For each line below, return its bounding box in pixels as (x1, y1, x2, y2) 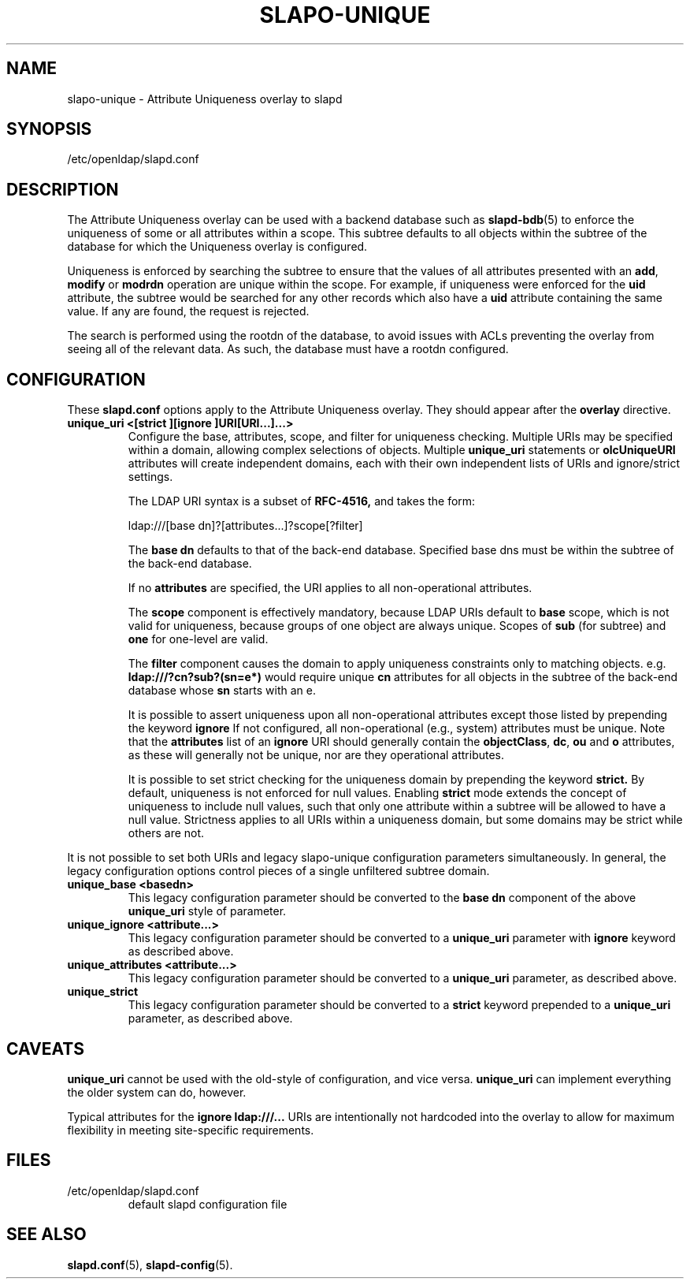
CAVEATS (6, 1038, 84, 1059)
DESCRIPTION (6, 179, 119, 199)
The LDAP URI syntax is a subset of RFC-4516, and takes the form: (128, 494, 476, 508)
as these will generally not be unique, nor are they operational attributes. (128, 748, 505, 762)
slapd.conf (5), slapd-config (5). (67, 1257, 233, 1272)
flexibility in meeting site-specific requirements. (67, 1123, 314, 1137)
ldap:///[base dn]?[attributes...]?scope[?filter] (128, 519, 363, 533)
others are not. (128, 826, 205, 840)
